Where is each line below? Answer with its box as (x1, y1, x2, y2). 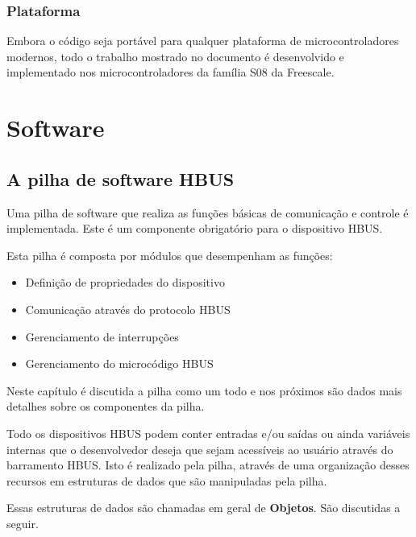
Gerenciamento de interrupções (25, 328, 179, 345)
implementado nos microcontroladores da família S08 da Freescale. (6, 64, 335, 81)
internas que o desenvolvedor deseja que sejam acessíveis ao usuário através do (6, 440, 393, 457)
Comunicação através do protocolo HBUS (25, 300, 231, 317)
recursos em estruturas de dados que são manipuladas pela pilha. (6, 472, 327, 489)
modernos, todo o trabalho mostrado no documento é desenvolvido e (6, 48, 344, 64)
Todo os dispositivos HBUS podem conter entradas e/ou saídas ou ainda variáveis (6, 424, 410, 441)
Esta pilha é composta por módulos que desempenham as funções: (6, 246, 333, 263)
